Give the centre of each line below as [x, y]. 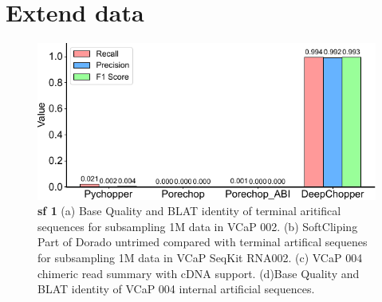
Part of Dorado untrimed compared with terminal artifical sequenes [203, 242]
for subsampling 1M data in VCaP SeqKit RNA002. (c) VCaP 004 [200, 258]
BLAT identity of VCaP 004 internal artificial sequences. [176, 289]
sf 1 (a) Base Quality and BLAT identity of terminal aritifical [189, 211]
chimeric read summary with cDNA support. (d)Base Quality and [199, 273]
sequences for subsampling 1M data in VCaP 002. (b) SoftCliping [198, 226]
